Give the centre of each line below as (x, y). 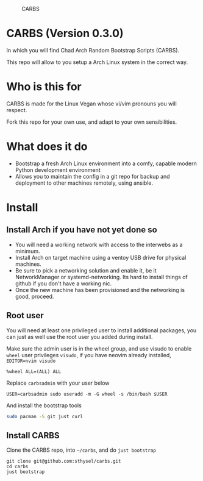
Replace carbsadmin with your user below (58, 383)
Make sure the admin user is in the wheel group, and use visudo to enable (99, 348)
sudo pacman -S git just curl (45, 416)
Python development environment (58, 169)
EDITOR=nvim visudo (31, 361)
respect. (17, 110)
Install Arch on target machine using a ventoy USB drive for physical (101, 257)
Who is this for (44, 87)
